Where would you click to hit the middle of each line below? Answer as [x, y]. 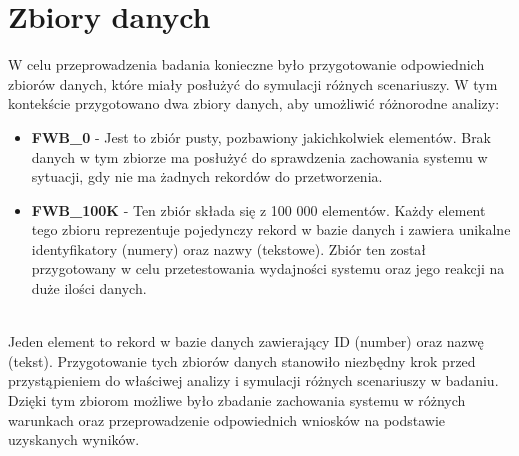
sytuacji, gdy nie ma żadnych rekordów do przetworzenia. [207, 176]
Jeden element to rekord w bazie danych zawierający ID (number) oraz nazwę [246, 341]
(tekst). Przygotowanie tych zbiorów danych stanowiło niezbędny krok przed [242, 360]
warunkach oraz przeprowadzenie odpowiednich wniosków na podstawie [227, 419]
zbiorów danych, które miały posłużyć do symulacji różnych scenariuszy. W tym [253, 83]
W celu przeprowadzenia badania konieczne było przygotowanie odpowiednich [246, 64]
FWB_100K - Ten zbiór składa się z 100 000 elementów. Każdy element [258, 209]
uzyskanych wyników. [74, 439]
